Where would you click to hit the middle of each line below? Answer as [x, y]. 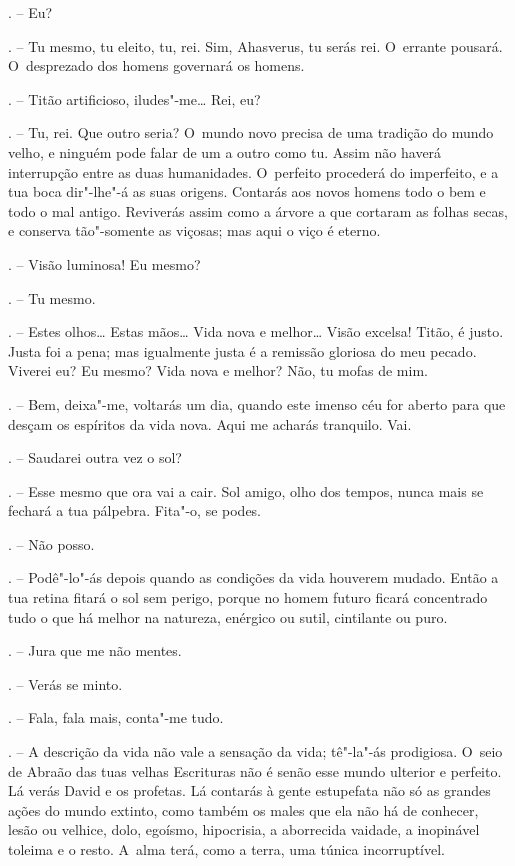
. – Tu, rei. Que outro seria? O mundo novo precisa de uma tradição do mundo [251, 132]
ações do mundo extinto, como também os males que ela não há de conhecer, [243, 809]
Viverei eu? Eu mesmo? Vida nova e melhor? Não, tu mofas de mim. [218, 370]
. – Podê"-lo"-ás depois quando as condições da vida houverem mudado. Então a [253, 577]
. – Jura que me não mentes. [95, 650]
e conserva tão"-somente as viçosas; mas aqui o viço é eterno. [194, 230]
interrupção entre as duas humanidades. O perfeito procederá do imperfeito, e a [253, 171]
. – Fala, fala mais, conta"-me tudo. [116, 717]
